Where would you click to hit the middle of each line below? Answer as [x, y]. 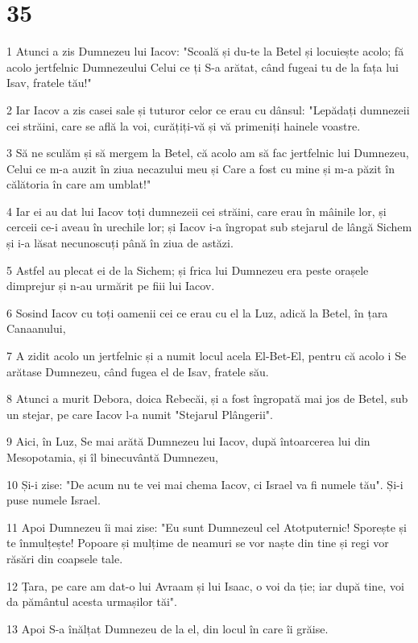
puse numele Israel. [54, 500]
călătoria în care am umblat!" [79, 184]
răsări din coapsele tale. [65, 558]
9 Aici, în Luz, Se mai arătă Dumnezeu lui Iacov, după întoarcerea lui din [188, 441]
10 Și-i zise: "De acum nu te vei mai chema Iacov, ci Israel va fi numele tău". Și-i [205, 484]
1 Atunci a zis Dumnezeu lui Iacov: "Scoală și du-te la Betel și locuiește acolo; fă [205, 51]
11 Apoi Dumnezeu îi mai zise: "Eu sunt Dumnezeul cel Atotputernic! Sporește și [207, 527]
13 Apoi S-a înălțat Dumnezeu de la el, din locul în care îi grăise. [168, 628]
